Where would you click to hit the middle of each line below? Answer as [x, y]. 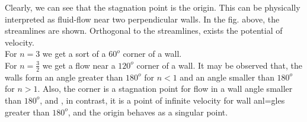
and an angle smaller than [227, 77]
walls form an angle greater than [64, 77]
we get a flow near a [79, 65]
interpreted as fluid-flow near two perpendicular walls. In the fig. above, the [142, 19]
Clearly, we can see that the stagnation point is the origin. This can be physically [153, 7]
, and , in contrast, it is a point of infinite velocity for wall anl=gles [162, 100]
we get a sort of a [74, 54]
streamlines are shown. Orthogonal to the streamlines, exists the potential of [144, 30]
